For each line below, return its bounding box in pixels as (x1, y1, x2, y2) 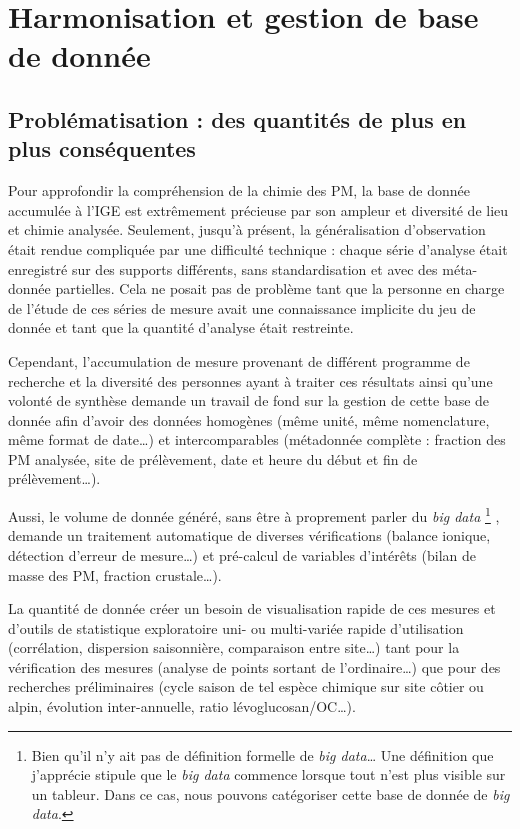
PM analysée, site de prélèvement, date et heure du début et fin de (8, 448, 418, 469)
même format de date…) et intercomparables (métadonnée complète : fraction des (8, 429, 506, 450)
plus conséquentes (8, 133, 196, 164)
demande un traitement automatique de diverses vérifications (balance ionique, (8, 525, 491, 546)
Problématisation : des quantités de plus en (8, 103, 467, 134)
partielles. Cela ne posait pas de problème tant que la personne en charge (55, 278, 505, 299)
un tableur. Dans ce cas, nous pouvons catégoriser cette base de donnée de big (31, 783, 510, 804)
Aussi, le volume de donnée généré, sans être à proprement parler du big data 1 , (8, 503, 500, 526)
